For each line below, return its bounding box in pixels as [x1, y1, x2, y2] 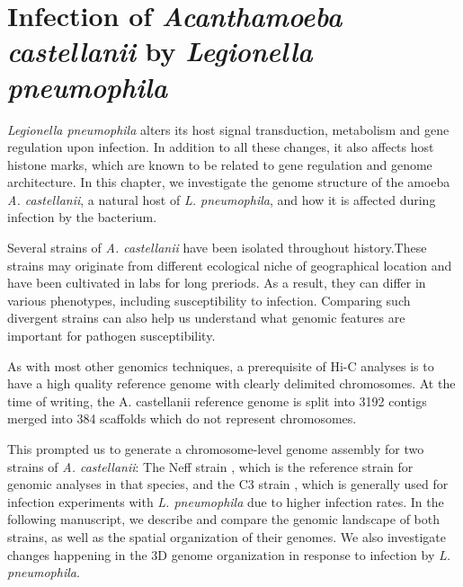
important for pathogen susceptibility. [7, 326, 216, 345]
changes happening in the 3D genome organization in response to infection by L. [7, 545, 451, 564]
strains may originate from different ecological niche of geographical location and [7, 255, 452, 274]
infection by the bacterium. [7, 208, 157, 227]
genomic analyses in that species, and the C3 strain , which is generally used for [7, 475, 449, 494]
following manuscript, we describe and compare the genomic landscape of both [7, 510, 441, 529]
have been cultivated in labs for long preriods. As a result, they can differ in [7, 273, 426, 292]
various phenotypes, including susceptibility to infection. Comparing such [7, 290, 411, 309]
